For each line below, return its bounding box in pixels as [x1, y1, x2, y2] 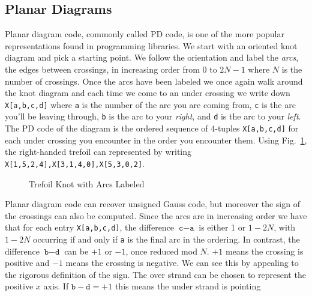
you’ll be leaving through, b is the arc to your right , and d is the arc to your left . [5, 110, 301, 122]
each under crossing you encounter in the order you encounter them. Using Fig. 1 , [5, 133, 307, 146]
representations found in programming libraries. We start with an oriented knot [5, 39, 298, 52]
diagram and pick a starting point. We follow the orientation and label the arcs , [5, 51, 299, 64]
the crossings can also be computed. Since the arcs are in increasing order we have [5, 209, 307, 222]
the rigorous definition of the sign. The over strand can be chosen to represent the [5, 268, 306, 280]
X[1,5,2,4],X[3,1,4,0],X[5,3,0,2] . [5, 157, 145, 169]
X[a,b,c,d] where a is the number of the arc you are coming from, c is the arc [5, 98, 296, 110]
